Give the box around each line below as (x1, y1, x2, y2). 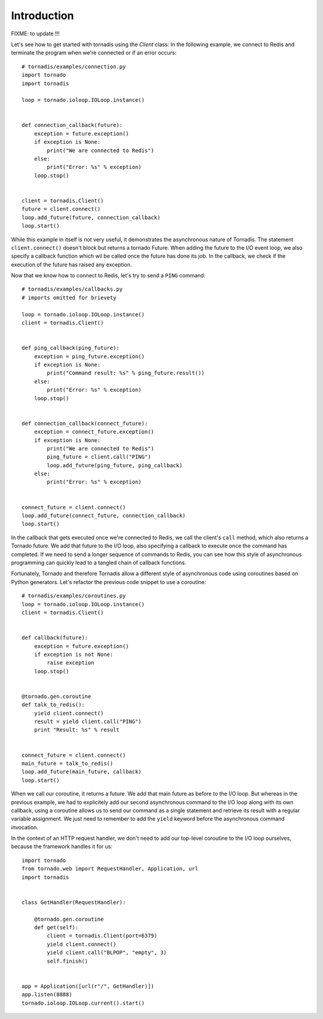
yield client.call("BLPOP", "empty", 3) (47, 950, 167, 956)
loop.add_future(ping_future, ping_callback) (47, 462, 182, 468)
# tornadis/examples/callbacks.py (22, 286, 123, 293)
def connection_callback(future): (22, 122, 123, 129)
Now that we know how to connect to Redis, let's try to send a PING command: (11, 272, 206, 279)
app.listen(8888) (22, 991, 72, 998)
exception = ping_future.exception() (33, 353, 145, 359)
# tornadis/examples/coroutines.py (22, 592, 126, 599)
